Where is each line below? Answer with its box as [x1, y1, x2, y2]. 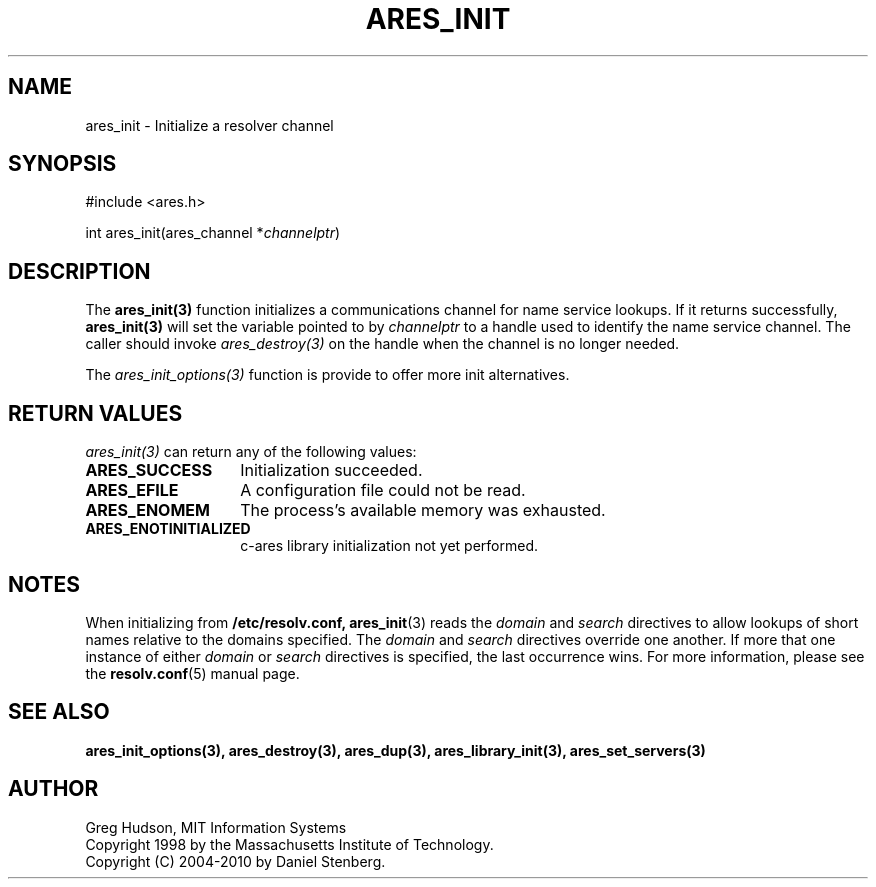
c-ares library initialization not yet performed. [240, 537, 538, 555]
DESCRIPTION [8, 258, 151, 284]
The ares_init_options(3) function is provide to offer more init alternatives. [85, 366, 570, 384]
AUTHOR [8, 776, 99, 802]
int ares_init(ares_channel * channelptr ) [85, 224, 341, 242]
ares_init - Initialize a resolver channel [85, 116, 334, 134]
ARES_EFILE [85, 480, 179, 501]
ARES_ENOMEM [85, 500, 210, 521]
